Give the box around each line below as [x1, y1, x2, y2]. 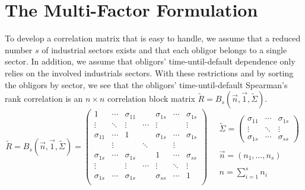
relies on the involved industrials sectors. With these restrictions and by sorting [5, 66, 294, 79]
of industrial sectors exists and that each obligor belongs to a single [42, 43, 287, 56]
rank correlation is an [5, 92, 83, 105]
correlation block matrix [107, 92, 195, 105]
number [5, 43, 33, 56]
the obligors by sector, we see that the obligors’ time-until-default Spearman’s [5, 78, 288, 91]
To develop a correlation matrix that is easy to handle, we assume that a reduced [5, 32, 301, 44]
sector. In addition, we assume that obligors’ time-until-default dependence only [5, 55, 296, 67]
